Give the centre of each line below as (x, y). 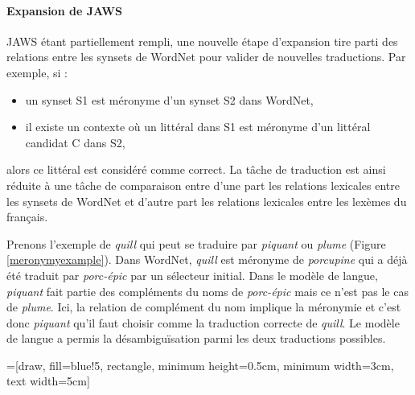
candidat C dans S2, (75, 142)
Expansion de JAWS (64, 10)
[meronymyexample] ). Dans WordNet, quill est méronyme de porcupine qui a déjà (207, 259)
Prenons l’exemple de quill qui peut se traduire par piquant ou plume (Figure (196, 243)
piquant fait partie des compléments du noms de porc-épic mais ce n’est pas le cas (207, 291)
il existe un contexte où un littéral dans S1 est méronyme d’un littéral (198, 127)
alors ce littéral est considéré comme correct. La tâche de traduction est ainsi (196, 169)
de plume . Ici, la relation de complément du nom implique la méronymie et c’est (204, 307)
